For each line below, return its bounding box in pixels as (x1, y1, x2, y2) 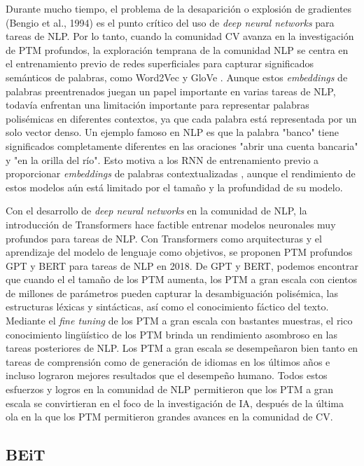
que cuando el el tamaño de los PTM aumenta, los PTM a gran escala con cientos (6, 272, 357, 287)
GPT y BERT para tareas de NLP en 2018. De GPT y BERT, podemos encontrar (6, 258, 358, 273)
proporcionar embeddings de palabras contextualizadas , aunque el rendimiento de (6, 166, 356, 181)
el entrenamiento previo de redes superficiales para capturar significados (6, 56, 314, 71)
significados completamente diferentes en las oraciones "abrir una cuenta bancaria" (6, 138, 358, 153)
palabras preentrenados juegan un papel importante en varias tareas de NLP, (6, 83, 336, 98)
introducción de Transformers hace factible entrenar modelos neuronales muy (6, 217, 336, 231)
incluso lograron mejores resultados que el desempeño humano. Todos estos (6, 368, 328, 383)
